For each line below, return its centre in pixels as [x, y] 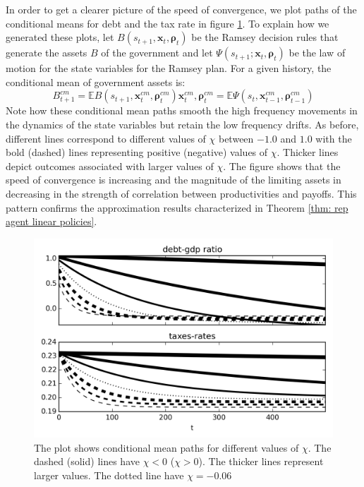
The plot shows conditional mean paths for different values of [166, 447]
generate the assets [47, 53]
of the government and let [157, 53]
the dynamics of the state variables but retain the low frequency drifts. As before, [182, 124]
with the [334, 138]
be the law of [317, 53]
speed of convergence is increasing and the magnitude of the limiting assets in [174, 180]
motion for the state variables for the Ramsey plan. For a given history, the [169, 68]
